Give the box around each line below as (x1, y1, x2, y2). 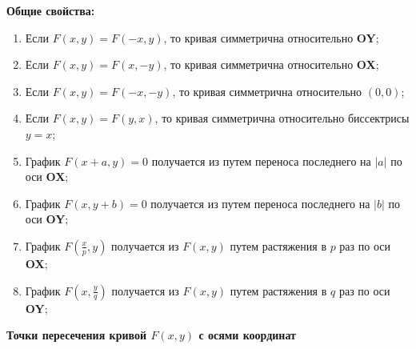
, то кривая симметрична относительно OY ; (163, 29, 379, 46)
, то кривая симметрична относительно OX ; (163, 56, 379, 73)
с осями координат (198, 327, 296, 343)
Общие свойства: (6, 2, 95, 18)
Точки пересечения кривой (6, 327, 147, 343)
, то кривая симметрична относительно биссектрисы (154, 110, 410, 126)
